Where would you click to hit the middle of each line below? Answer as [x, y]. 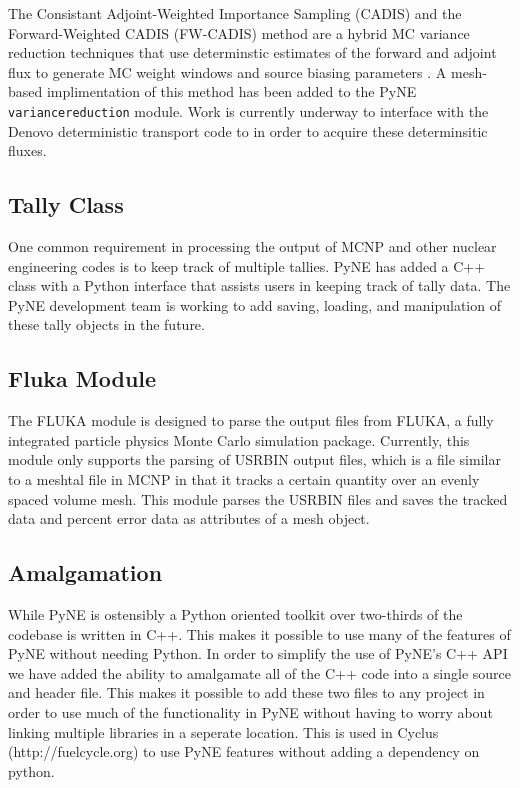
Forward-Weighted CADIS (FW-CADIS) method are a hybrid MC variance [239, 32]
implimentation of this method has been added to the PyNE [231, 91]
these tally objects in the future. [106, 324]
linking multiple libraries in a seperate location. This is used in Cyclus [223, 731]
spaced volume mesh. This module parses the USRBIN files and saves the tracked [258, 498]
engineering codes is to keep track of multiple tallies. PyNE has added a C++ [247, 265]
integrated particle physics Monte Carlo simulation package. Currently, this [239, 439]
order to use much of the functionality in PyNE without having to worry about [250, 711]
